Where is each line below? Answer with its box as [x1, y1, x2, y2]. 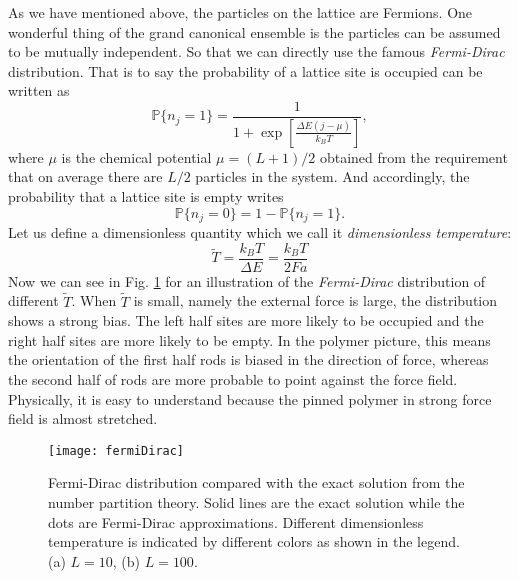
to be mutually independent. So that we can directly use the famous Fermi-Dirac [8, 41, 505, 62]
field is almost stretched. [8, 408, 158, 429]
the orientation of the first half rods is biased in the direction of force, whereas [8, 349, 489, 370]
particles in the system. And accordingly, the [195, 166, 470, 187]
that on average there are [8, 166, 163, 187]
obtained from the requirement [319, 146, 508, 167]
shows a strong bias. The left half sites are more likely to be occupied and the [8, 310, 484, 331]
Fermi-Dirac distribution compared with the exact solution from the [48, 472, 465, 493]
